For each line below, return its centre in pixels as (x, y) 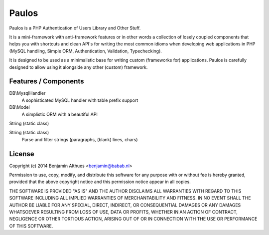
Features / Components (47, 82)
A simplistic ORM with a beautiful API (60, 114)
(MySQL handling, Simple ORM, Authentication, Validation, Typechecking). (85, 51)
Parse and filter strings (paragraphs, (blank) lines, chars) (80, 139)
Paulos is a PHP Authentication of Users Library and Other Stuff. (75, 28)
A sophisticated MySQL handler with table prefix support (80, 100)
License (22, 154)
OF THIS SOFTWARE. (31, 226)
